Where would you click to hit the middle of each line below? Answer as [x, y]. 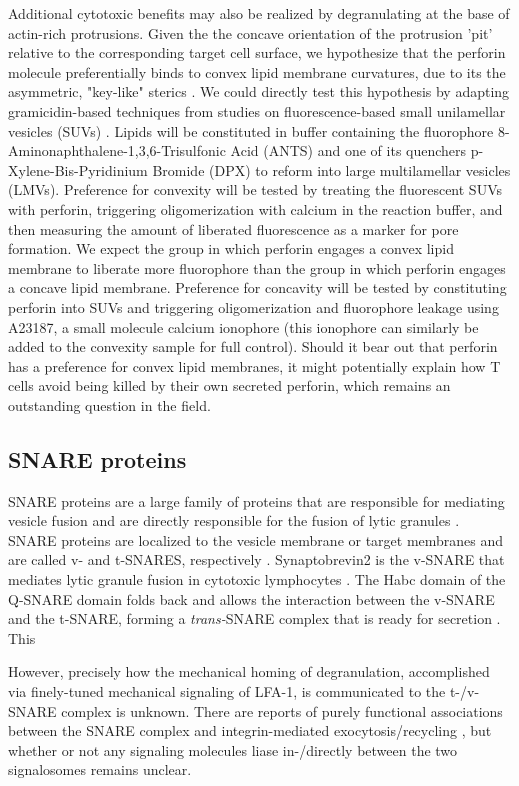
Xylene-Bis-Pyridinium [78, 169]
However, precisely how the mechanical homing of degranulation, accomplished [249, 671]
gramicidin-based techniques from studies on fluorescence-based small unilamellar [257, 110]
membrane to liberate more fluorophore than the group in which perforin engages [257, 267]
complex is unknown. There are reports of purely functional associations [282, 710]
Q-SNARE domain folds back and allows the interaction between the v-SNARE [251, 598]
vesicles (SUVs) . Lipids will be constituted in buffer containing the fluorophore [251, 130]
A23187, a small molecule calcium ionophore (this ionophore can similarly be [243, 326]
